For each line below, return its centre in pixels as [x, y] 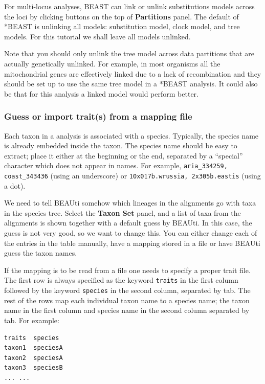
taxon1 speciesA [34, 348]
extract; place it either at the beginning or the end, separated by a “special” [124, 155]
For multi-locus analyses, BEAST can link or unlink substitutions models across [129, 6]
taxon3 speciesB [34, 368]
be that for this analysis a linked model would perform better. [101, 93]
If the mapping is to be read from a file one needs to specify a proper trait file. [127, 270]
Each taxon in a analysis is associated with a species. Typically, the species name [131, 135]
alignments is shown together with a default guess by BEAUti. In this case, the [128, 223]
